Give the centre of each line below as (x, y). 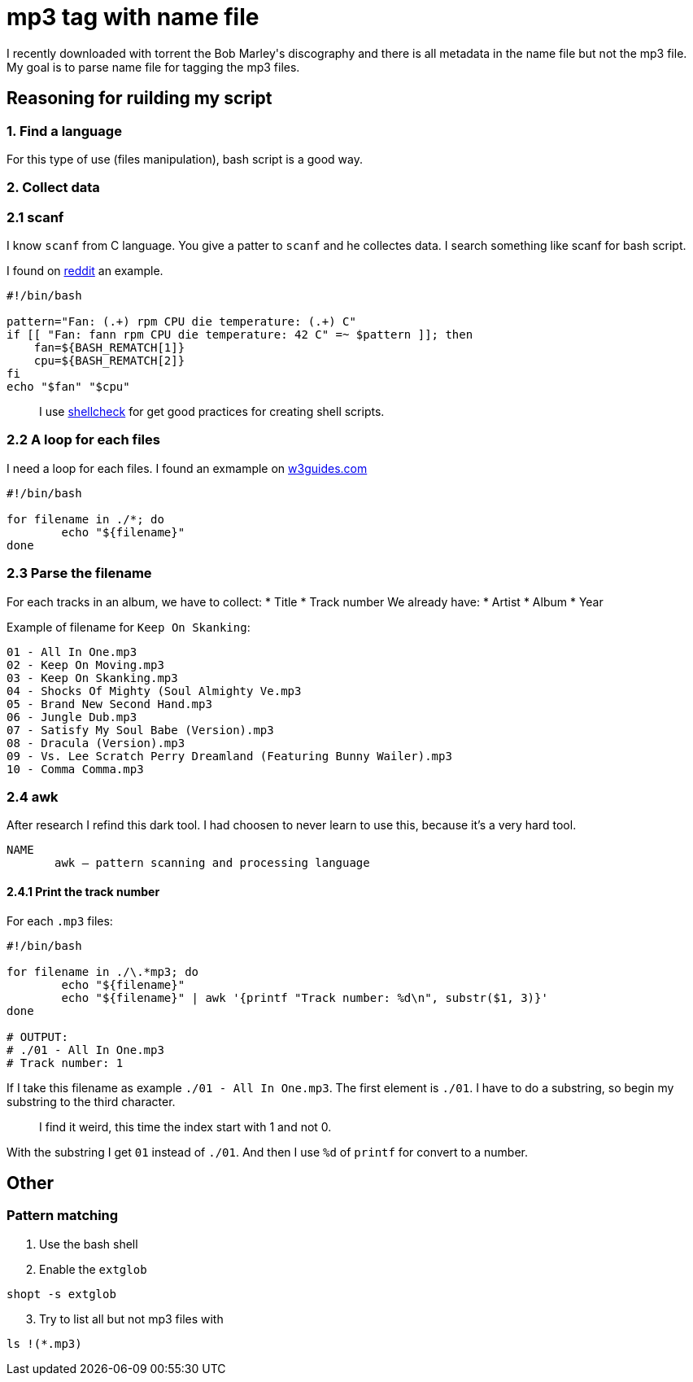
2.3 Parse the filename (79, 573)
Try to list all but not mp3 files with (131, 1319)
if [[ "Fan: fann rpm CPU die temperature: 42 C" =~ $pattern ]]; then (240, 335)
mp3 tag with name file (133, 17)
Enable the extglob (93, 1269)
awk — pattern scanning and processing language (212, 863)
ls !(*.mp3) (44, 1343)
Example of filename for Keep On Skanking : (129, 627)
